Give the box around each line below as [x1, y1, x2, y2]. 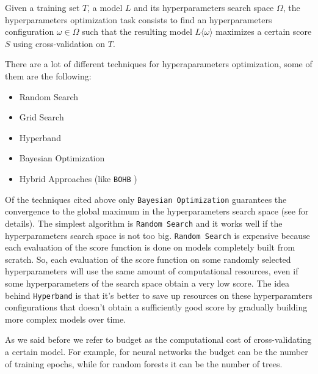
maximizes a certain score [215, 25, 312, 38]
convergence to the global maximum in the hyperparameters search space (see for [5, 205, 309, 218]
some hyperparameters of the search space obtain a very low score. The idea [5, 276, 290, 289]
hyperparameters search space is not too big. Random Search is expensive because [5, 229, 310, 241]
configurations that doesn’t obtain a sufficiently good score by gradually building [5, 301, 308, 313]
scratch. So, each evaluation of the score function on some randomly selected [5, 252, 291, 265]
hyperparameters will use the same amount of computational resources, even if [5, 265, 298, 277]
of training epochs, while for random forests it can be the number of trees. [5, 357, 283, 370]
